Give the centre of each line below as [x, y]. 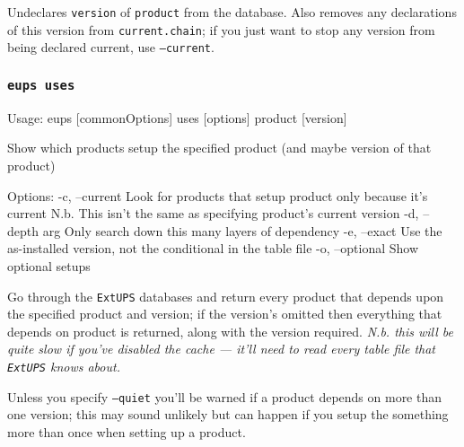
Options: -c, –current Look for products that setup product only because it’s [218, 195]
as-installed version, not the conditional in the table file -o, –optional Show [213, 248]
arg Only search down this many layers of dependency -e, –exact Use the [242, 230]
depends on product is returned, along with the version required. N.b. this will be [230, 331]
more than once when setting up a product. [127, 431]
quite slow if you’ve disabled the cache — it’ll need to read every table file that [222, 349]
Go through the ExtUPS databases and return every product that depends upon [226, 296]
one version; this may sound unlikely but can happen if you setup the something [228, 414]
